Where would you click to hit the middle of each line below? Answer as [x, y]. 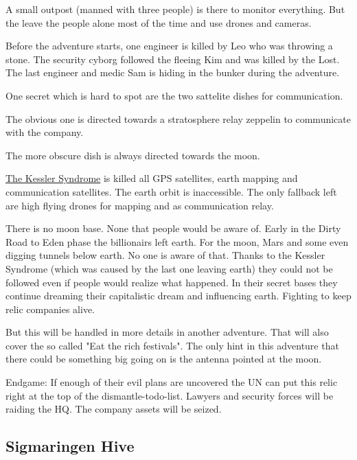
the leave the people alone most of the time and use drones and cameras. [159, 22]
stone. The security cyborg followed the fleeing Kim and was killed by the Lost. [173, 59]
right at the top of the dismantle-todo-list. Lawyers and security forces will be [170, 395]
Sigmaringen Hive [70, 446]
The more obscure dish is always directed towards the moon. [133, 155]
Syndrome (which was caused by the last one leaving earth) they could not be [169, 268]
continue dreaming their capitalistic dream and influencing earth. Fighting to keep [178, 296]
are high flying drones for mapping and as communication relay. [140, 205]
